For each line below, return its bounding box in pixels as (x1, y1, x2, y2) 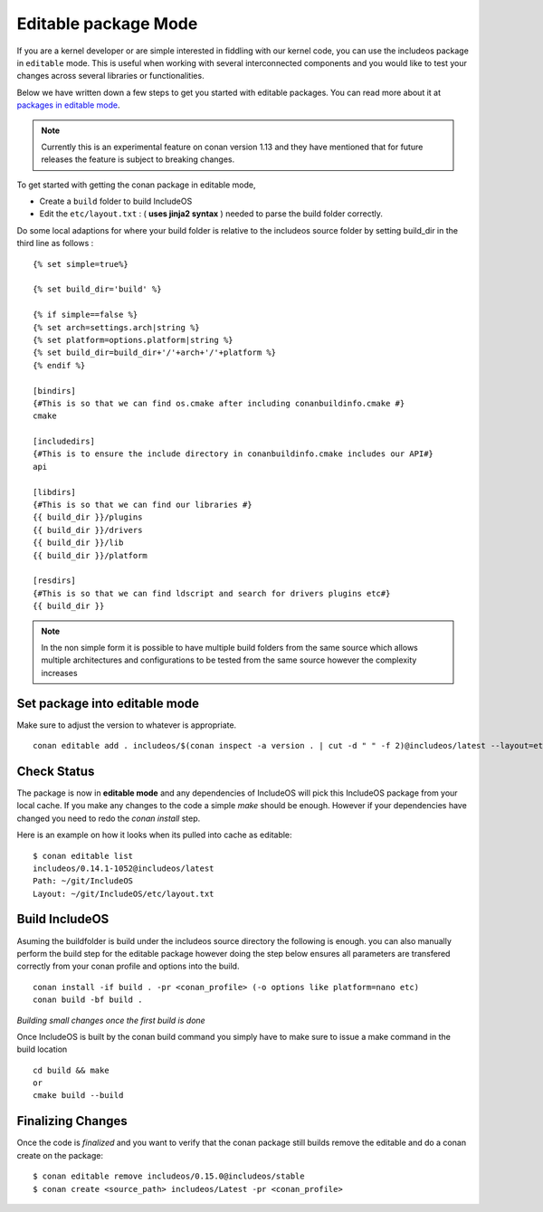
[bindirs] (33, 386, 76, 396)
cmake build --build (33, 1091, 124, 1101)
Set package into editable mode (16, 695, 199, 711)
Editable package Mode (16, 14, 198, 33)
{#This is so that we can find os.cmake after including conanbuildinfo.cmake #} (33, 398, 405, 408)
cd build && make (33, 1064, 110, 1075)
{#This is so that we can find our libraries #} (33, 500, 252, 511)
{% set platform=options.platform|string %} (33, 335, 234, 345)
